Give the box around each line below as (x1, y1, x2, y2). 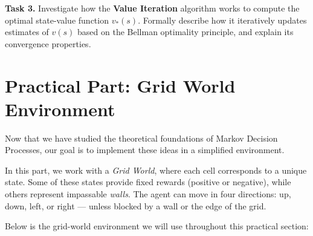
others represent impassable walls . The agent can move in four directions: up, (5, 188, 291, 200)
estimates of (5, 25, 49, 38)
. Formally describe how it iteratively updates (138, 13, 307, 26)
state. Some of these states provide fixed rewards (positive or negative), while (5, 175, 291, 188)
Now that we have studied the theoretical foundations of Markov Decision (5, 131, 278, 144)
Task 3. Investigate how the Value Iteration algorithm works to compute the (5, 2, 300, 14)
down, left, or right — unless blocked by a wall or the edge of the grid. (5, 199, 266, 212)
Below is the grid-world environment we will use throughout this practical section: (5, 220, 309, 232)
